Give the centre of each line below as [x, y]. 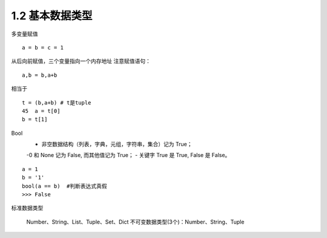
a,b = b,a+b [40, 75]
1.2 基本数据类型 [52, 16]
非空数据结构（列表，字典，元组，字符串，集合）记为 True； [117, 144]
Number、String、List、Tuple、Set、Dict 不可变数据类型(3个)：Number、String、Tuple [135, 222]
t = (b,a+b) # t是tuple [57, 102]
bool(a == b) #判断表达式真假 [64, 186]
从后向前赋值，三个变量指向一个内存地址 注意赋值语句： [81, 61]
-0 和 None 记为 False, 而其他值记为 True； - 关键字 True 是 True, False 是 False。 [128, 155]
